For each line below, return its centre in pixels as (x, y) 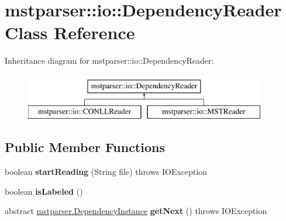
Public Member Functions (85, 147)
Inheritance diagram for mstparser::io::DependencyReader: (109, 61)
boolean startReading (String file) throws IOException (106, 172)
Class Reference (70, 32)
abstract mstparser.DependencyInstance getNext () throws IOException (136, 211)
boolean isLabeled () (44, 191)
